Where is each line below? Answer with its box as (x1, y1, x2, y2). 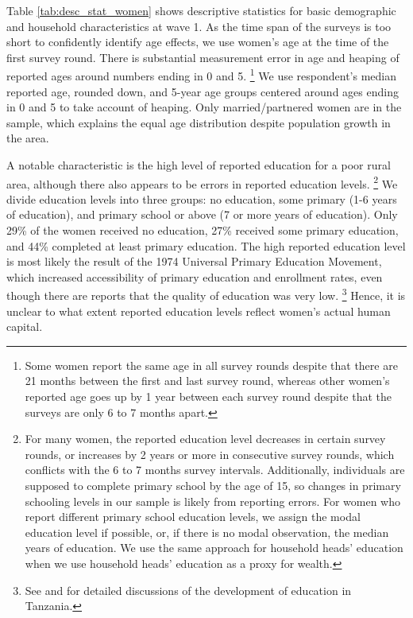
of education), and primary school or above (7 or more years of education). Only (6, 206, 398, 223)
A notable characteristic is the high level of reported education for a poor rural (6, 157, 391, 173)
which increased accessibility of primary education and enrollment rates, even (6, 268, 383, 285)
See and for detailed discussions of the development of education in (25, 581, 352, 598)
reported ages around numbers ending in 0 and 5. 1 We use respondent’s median (6, 65, 396, 84)
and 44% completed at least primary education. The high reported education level (6, 237, 406, 254)
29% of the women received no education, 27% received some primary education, (6, 222, 399, 239)
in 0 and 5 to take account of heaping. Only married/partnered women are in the (6, 99, 402, 115)
